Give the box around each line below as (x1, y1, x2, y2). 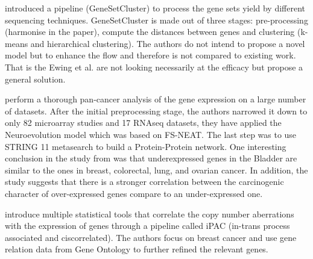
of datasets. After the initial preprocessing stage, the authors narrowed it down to (5, 104, 308, 117)
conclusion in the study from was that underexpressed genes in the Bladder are (5, 152, 297, 164)
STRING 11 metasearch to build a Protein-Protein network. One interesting (5, 140, 286, 152)
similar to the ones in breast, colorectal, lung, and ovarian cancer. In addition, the (5, 163, 308, 176)
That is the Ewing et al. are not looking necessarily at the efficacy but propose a (5, 60, 303, 73)
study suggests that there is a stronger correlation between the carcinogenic (5, 175, 284, 188)
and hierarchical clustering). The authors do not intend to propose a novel (30, 37, 305, 49)
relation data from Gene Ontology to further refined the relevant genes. (5, 243, 268, 255)
